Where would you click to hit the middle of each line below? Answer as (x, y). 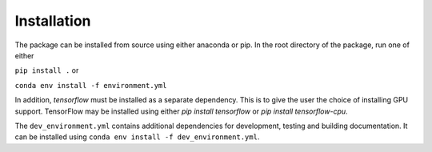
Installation (53, 21)
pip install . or (47, 70)
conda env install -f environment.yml (91, 85)
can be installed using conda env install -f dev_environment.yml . (137, 137)
